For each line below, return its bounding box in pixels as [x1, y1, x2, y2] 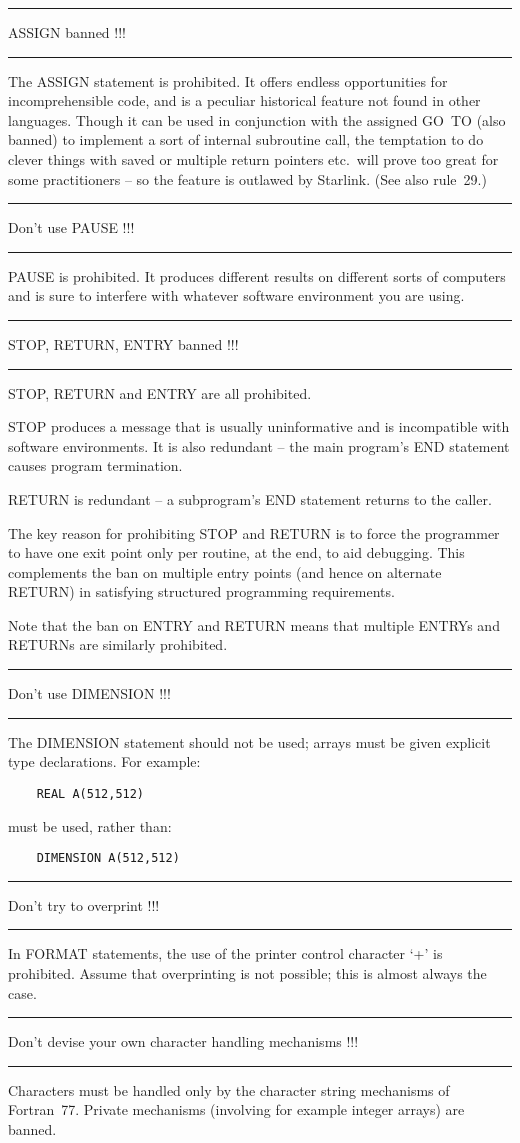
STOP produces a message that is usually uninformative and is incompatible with [8, 416, 510, 437]
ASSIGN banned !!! [8, 22, 126, 42]
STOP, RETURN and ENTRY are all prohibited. [8, 382, 312, 403]
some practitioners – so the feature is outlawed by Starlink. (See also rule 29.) [8, 168, 487, 189]
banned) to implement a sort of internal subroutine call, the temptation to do [8, 129, 484, 150]
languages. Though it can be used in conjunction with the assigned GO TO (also [8, 109, 506, 130]
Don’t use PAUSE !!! [8, 217, 135, 238]
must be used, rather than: [8, 815, 172, 836]
